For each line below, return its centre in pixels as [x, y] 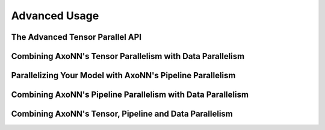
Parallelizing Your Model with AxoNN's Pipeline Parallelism [123, 76]
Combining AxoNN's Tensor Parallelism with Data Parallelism [128, 56]
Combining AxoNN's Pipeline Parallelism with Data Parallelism [130, 95]
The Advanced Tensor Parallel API [76, 37]
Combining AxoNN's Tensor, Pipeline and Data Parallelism [122, 114]
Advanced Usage [55, 16]
